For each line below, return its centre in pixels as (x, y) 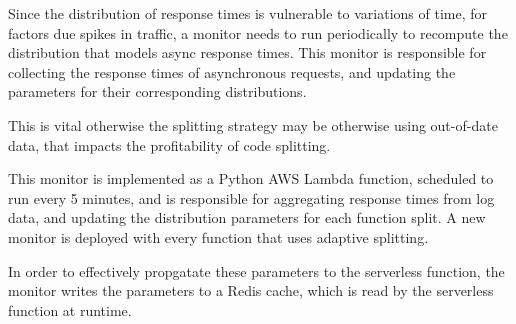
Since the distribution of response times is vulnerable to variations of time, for (248, 13)
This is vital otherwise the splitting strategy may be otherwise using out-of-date (253, 124)
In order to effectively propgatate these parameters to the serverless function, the (256, 270)
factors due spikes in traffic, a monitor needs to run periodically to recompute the (258, 32)
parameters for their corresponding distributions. (157, 91)
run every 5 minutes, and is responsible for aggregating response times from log (251, 197)
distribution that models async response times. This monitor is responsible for (247, 52)
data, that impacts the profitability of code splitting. (169, 144)
